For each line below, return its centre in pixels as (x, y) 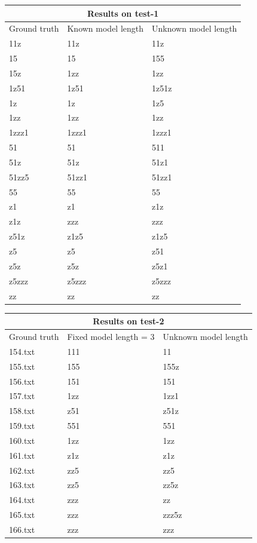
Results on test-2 (128, 321)
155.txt (22, 366)
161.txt (22, 455)
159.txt (22, 426)
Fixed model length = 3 (111, 336)
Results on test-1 (123, 13)
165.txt (22, 515)
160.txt (22, 440)
